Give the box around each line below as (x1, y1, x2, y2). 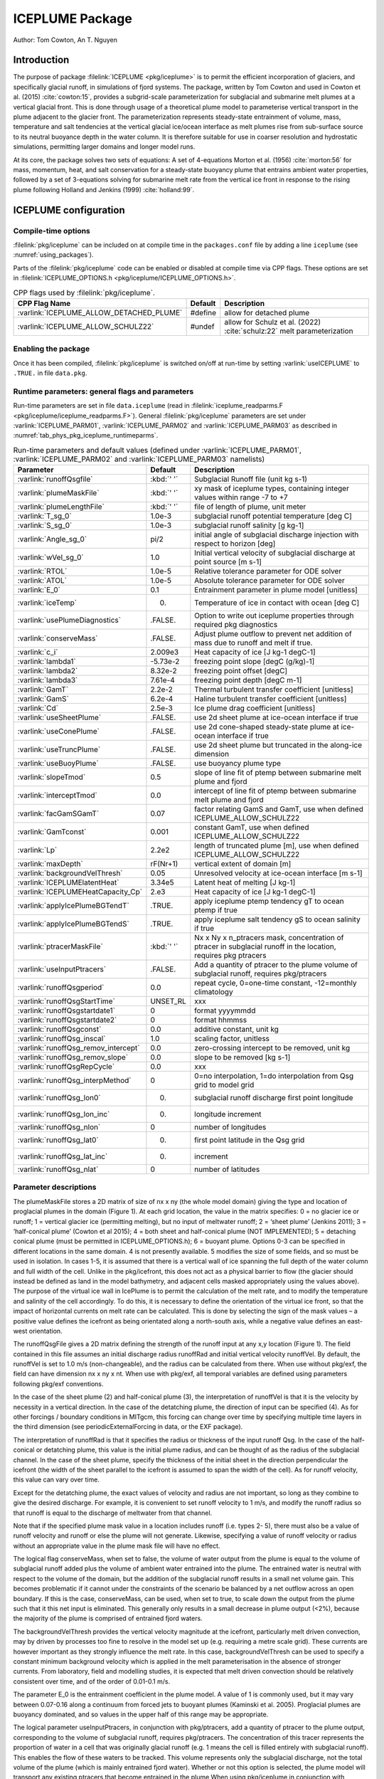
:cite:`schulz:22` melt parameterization (224, 326, 353, 336)
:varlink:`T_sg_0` (17, 511, 73, 521)
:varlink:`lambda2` (17, 666, 78, 676)
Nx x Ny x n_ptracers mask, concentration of (194, 933, 344, 943)
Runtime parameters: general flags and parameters (13, 386, 194, 396)
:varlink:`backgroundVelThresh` (17, 868, 124, 878)
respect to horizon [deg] (194, 539, 276, 549)
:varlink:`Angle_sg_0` (17, 534, 87, 544)
